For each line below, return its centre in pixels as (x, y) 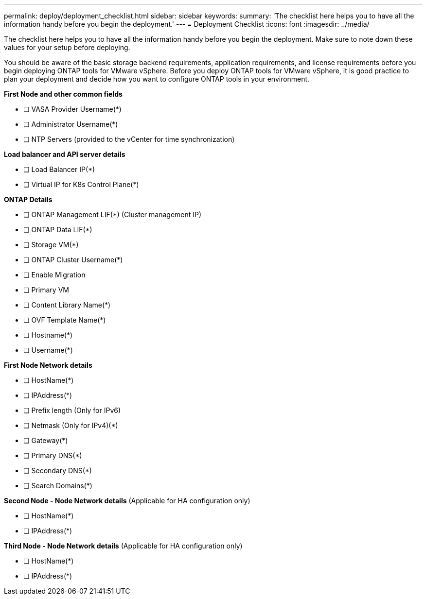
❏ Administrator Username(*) (71, 124)
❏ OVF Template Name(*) (65, 320)
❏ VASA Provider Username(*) (72, 109)
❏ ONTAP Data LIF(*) (58, 230)
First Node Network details (48, 365)
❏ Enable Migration (54, 275)
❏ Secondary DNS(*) (58, 471)
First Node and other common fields (63, 94)
